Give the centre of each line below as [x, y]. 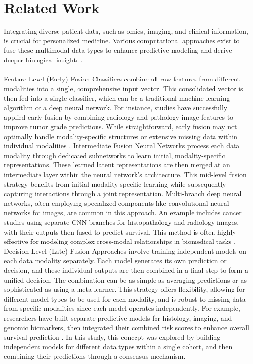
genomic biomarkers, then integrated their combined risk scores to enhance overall [126, 327]
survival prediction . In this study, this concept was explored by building [112, 337]
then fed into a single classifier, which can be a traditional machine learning [117, 98]
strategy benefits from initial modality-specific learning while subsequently [115, 184]
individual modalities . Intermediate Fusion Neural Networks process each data [122, 146]
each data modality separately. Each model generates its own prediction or [115, 260]
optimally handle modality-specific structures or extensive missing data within [121, 136]
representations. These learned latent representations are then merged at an [117, 165]
